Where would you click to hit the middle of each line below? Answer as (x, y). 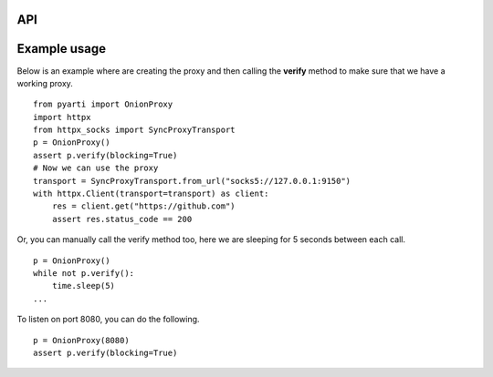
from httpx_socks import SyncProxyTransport (135, 130)
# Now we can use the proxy (96, 168)
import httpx (62, 117)
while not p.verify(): (84, 273)
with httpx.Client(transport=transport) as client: (151, 194)
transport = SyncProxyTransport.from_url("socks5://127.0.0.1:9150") (192, 181)
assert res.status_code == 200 (122, 219)
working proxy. (45, 83)
